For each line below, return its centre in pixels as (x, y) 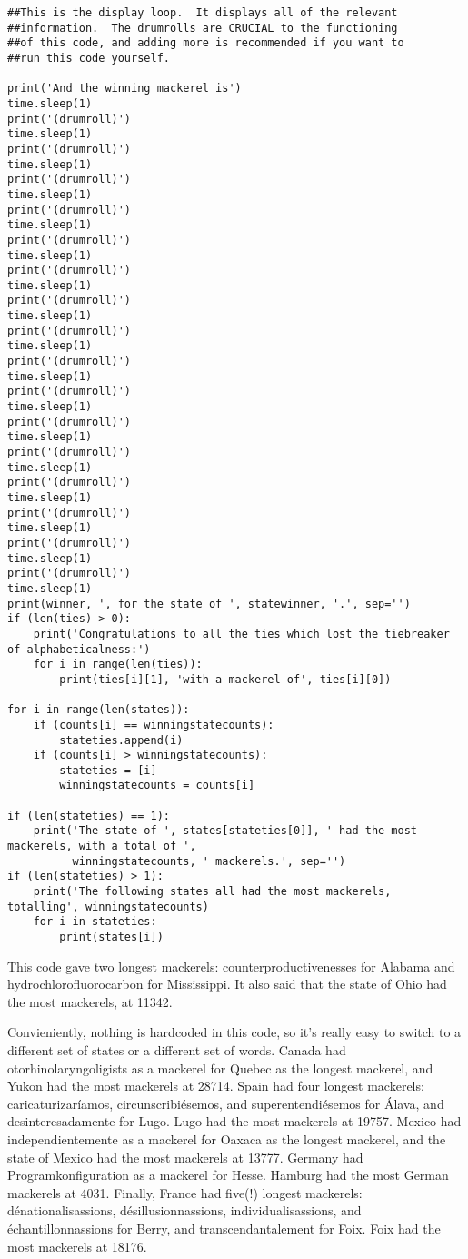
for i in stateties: (95, 922)
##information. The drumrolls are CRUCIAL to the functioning (203, 28)
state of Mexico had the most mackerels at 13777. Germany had (185, 1157)
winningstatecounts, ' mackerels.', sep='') (209, 861)
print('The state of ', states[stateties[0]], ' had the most (225, 831)
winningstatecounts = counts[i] (157, 786)
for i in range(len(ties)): (118, 665)
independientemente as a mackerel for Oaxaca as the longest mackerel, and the (227, 1139)
